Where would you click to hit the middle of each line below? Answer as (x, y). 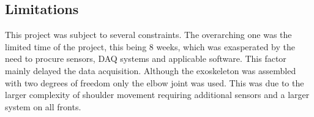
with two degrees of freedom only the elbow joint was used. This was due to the (155, 82)
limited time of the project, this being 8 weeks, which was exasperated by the (150, 46)
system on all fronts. (43, 106)
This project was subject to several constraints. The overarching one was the (148, 35)
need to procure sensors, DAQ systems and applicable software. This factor (146, 58)
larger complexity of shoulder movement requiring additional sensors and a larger (157, 95)
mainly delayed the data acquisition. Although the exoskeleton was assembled (151, 70)
